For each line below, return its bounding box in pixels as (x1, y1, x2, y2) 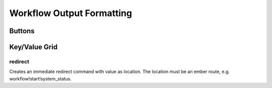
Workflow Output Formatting (9, 8, 132, 19)
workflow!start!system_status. (9, 75, 72, 81)
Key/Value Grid (9, 43, 58, 51)
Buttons (9, 27, 35, 35)
